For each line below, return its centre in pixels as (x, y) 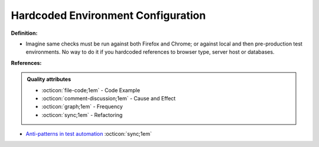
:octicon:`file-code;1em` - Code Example (91, 90)
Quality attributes (49, 79)
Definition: (24, 33)
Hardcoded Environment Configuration (108, 15)
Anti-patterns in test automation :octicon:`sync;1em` (89, 134)
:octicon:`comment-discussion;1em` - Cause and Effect (109, 98)
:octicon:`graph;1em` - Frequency (82, 107)
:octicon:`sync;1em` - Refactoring (82, 115)
